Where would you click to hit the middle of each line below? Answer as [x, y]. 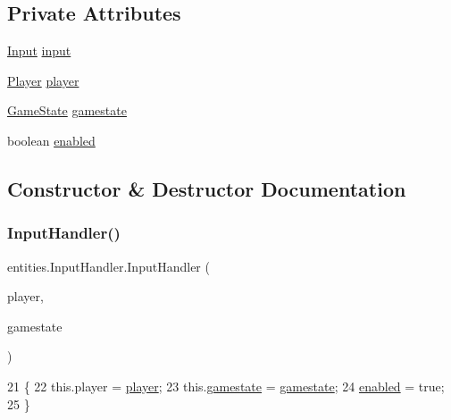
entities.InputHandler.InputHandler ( [109, 266]
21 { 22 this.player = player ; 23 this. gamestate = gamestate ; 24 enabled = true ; [226, 386]
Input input [39, 50]
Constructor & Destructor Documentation [207, 188]
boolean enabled [51, 140]
